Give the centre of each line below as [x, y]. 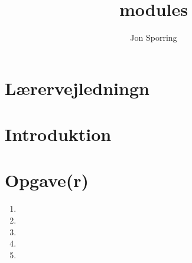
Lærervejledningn [77, 88]
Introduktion [58, 134]
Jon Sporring [154, 37]
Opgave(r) [47, 180]
